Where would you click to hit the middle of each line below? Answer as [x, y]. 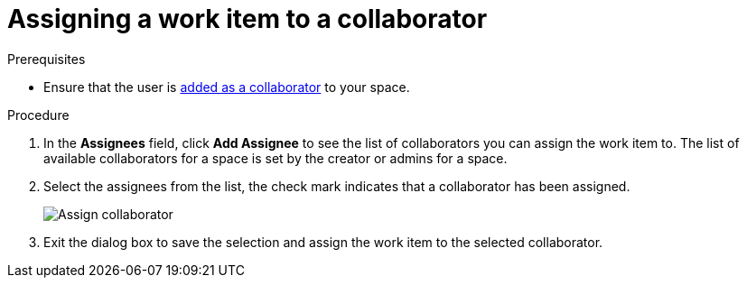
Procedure [38, 115]
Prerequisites [47, 59]
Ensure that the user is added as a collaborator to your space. [227, 87]
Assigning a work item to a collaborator [247, 19]
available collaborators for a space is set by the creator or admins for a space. [275, 158]
